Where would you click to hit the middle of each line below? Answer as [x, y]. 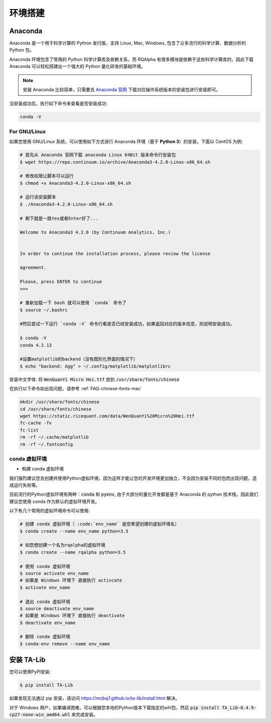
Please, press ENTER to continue [61, 282]
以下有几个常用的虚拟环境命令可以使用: [50, 511]
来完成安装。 [84, 714]
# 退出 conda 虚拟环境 [45, 601]
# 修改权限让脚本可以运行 [47, 176]
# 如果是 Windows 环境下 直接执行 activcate [71, 581]
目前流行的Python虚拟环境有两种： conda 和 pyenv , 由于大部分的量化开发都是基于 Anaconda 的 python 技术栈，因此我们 [134, 494]
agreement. [33, 268]
